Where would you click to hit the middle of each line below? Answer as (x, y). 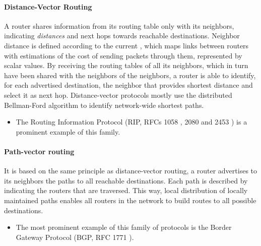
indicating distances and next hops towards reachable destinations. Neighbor (122, 36)
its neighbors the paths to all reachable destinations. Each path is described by (126, 180)
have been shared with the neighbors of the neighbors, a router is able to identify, (130, 75)
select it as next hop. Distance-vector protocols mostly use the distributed (118, 95)
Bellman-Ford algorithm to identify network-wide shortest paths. (104, 105)
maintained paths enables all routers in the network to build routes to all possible (130, 200)
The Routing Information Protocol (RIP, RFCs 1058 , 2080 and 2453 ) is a (132, 122)
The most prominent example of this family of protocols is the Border (124, 227)
